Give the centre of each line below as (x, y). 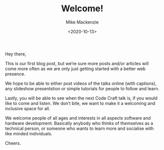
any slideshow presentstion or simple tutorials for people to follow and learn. (82, 88)
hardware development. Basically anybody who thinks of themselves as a (79, 123)
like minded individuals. (29, 133)
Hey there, (16, 54)
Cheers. (13, 143)
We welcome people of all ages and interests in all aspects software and (78, 118)
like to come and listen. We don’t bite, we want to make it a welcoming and (80, 103)
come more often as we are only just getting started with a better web (75, 69)
